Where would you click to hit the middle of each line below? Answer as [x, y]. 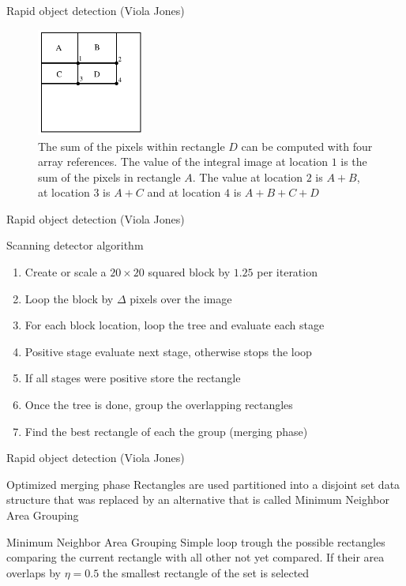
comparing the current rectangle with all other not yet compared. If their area [195, 557]
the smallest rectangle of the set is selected [206, 572]
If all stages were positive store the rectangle [133, 378]
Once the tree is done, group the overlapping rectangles [159, 405]
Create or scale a [66, 272]
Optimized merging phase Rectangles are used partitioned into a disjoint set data [203, 484]
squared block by [189, 272]
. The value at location [248, 177]
